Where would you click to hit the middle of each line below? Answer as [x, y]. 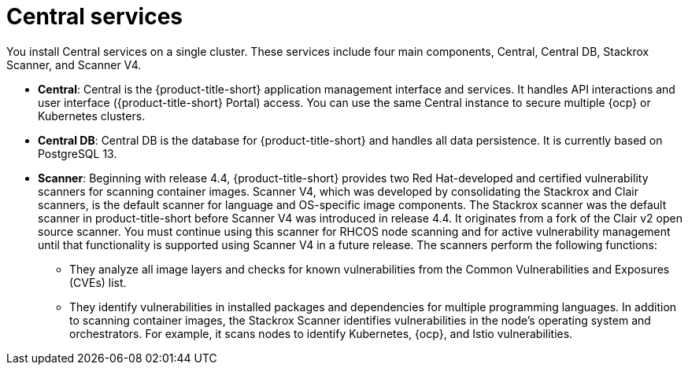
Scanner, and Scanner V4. [74, 64]
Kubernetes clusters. [92, 116]
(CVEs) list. [98, 282]
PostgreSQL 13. [78, 153]
